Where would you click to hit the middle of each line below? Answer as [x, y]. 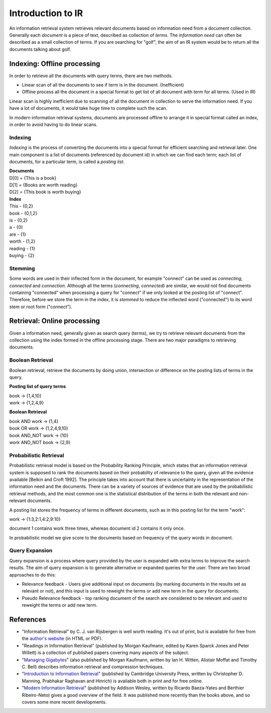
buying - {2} [22, 255]
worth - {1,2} [22, 241]
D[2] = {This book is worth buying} [45, 192]
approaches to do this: [33, 575]
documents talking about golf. [40, 49]
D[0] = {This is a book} [33, 178]
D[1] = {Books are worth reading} [43, 185]
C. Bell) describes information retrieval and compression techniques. [93, 667]
